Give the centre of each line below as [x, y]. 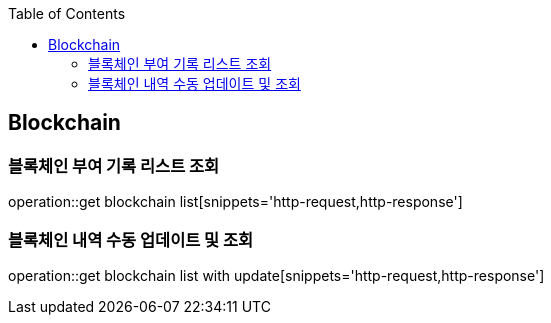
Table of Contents [67, 13]
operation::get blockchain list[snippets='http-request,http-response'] [235, 202]
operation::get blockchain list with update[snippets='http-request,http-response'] [276, 275]
